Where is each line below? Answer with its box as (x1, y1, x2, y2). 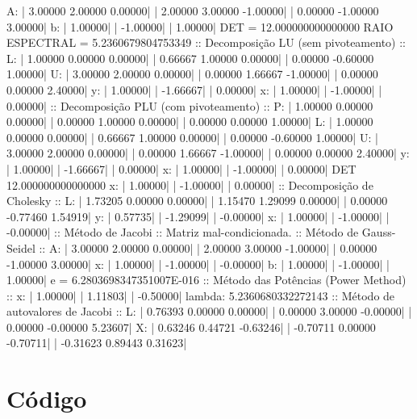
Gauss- (361, 224, 396, 241)
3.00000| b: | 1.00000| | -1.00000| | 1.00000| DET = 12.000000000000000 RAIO (6, 18, 394, 35)
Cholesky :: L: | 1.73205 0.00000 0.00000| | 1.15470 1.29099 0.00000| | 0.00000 (6, 192, 388, 209)
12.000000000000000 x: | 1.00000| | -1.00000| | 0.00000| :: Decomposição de (6, 176, 373, 193)
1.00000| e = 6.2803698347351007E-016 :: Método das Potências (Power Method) (6, 271, 407, 288)
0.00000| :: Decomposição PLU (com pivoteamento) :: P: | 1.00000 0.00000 (6, 97, 373, 114)
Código (6, 382, 87, 415)
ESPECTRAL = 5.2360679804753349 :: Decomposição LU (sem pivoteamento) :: (6, 34, 406, 51)
